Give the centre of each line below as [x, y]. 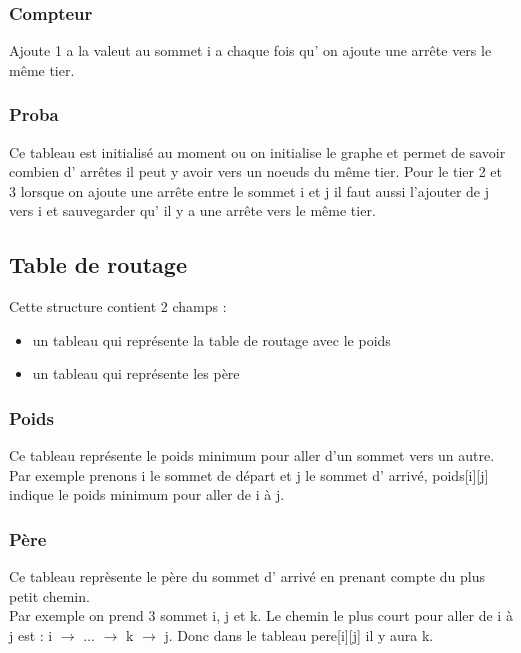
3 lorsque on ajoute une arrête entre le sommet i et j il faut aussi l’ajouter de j [249, 190]
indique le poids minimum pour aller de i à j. [147, 494]
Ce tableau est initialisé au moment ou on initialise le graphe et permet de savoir [257, 151]
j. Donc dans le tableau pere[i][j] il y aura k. [299, 634]
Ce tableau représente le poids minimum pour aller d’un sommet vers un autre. [252, 455]
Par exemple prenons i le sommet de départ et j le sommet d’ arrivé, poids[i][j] [249, 474]
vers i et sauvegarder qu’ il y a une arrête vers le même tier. [192, 210]
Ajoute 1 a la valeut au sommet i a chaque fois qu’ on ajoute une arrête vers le [250, 50]
